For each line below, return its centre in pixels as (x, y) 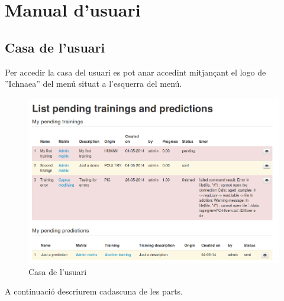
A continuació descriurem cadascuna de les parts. (94, 291)
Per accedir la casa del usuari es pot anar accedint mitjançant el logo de (135, 72)
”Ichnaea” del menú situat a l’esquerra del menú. (93, 84)
